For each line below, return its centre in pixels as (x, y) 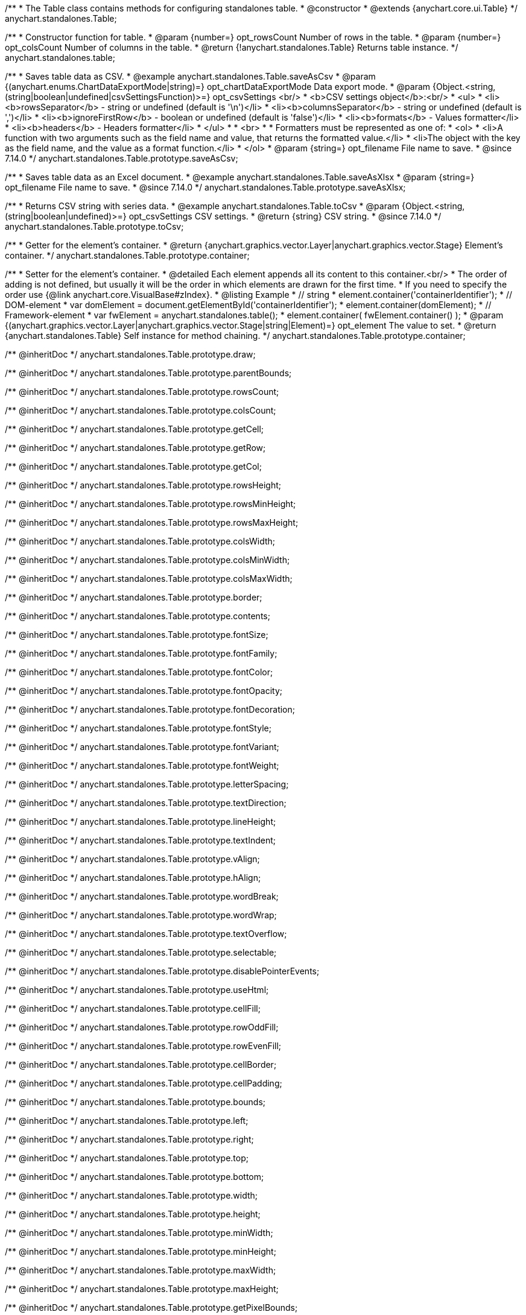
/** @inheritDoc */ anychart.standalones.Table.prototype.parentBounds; (148, 373)
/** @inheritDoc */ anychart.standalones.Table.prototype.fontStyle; (138, 728)
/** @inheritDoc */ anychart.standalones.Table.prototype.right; (129, 1139)
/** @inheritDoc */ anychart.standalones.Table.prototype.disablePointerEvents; (162, 971)
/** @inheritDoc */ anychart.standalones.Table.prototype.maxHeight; (142, 1289)
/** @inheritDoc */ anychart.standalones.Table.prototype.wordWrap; (141, 915)
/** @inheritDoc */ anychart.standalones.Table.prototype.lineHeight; (141, 821)
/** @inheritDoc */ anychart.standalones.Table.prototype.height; (133, 1214)
